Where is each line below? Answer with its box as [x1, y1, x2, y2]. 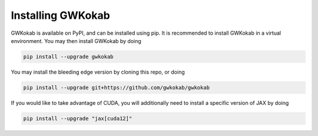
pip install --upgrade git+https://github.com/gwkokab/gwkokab [23, 84, 210, 91]
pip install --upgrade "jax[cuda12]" [23, 115, 132, 122]
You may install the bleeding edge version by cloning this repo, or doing [11, 68, 185, 75]
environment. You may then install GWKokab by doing [11, 37, 141, 44]
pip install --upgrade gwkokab [23, 53, 114, 60]
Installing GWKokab [11, 9, 110, 22]
